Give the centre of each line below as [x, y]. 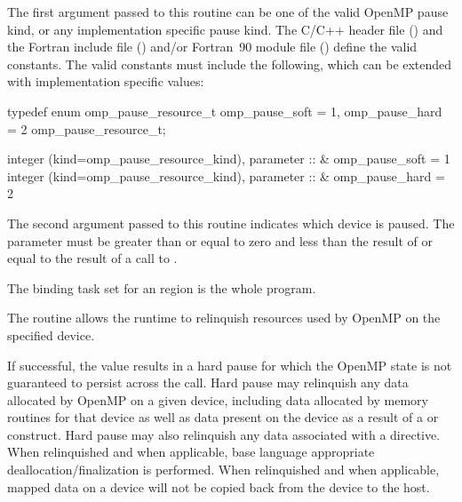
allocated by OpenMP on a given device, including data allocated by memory [218, 399]
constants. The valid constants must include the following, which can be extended [230, 64]
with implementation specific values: [106, 81]
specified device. [51, 335]
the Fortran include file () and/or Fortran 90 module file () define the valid [212, 47]
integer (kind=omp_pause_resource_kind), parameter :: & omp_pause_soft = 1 [229, 159]
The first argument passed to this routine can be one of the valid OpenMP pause [228, 12]
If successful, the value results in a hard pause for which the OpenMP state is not [230, 365]
